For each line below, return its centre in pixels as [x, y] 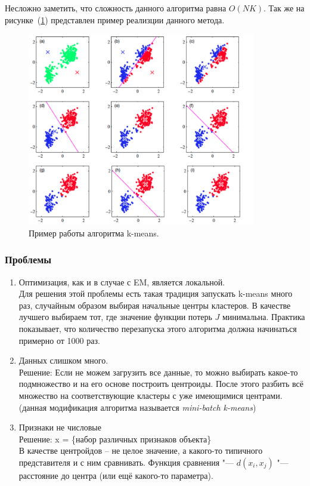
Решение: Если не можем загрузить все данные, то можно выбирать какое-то [158, 372]
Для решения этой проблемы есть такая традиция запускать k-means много [156, 293]
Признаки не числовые [60, 427]
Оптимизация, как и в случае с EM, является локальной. [122, 282]
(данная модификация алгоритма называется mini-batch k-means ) [137, 407]
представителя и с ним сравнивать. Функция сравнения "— [126, 462]
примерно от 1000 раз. [59, 340]
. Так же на [284, 8]
